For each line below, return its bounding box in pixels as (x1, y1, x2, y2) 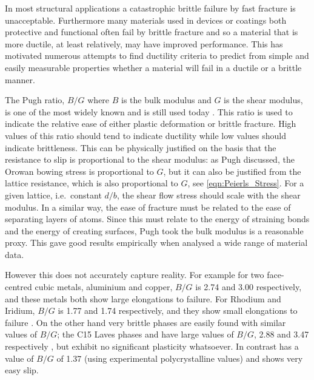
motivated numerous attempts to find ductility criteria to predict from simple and (5, 49, 309, 62)
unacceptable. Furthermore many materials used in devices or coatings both (5, 13, 287, 26)
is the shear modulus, (224, 93, 303, 106)
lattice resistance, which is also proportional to (5, 177, 178, 189)
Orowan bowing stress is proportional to (5, 165, 154, 177)
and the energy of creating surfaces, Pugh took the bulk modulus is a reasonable (5, 224, 304, 237)
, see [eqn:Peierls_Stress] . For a (187, 177, 304, 189)
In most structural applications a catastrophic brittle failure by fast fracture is (5, 2, 296, 14)
